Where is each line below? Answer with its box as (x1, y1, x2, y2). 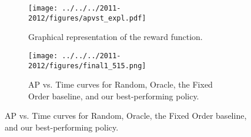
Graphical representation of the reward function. (28, 31, 203, 43)
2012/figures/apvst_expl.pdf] (28, 14, 146, 22)
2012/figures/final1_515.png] (28, 61, 146, 70)
